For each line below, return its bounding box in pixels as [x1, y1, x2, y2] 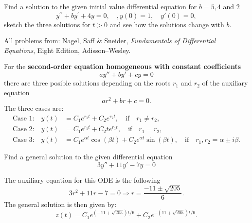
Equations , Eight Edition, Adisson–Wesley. [4, 45, 131, 55]
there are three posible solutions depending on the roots [4, 78, 171, 88]
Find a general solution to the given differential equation [4, 152, 173, 162]
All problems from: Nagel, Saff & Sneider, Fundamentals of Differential [4, 35, 216, 46]
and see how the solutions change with [109, 19, 224, 29]
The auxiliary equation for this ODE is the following [4, 174, 161, 185]
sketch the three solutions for [4, 19, 90, 29]
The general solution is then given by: [4, 199, 117, 209]
